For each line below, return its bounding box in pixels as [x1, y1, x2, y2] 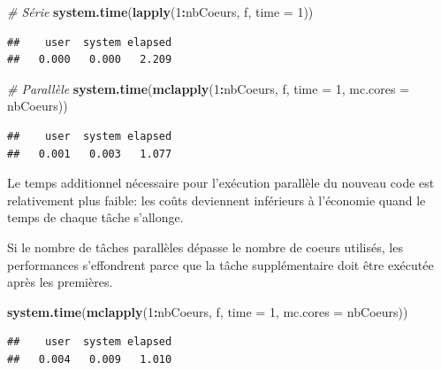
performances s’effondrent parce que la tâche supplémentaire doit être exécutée [7, 255, 434, 274]
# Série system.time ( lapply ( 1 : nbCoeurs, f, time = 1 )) [7, 3, 314, 20]
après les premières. [7, 273, 113, 291]
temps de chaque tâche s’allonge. [7, 208, 184, 227]
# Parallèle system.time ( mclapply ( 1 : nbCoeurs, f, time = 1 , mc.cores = [7, 79, 410, 97]
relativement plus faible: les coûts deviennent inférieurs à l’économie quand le [7, 190, 426, 209]
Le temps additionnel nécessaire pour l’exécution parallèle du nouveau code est [7, 173, 435, 192]
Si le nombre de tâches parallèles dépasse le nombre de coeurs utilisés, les [7, 237, 403, 256]
